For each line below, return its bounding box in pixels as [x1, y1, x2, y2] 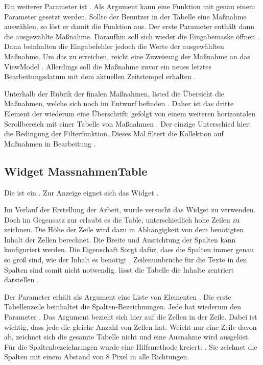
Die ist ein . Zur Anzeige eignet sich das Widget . [4, 187, 159, 198]
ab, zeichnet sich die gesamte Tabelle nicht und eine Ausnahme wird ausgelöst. [4, 331, 250, 342]
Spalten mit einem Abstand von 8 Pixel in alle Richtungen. [4, 351, 189, 362]
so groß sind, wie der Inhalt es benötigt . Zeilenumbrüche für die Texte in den [4, 254, 247, 265]
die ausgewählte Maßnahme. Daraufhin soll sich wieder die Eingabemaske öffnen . [4, 31, 259, 41]
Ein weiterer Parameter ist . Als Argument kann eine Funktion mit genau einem [4, 1, 255, 11]
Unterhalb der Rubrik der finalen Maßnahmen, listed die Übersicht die [4, 88, 225, 99]
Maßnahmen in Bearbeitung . [4, 138, 96, 149]
